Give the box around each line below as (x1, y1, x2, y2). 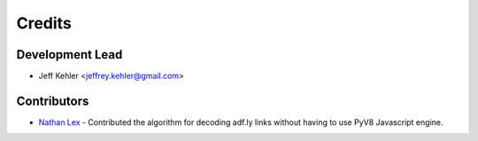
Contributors (16, 93, 89, 108)
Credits (16, 13, 73, 33)
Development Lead (16, 47, 123, 62)
